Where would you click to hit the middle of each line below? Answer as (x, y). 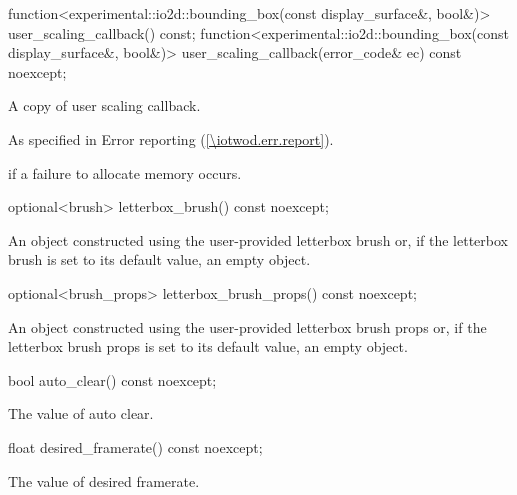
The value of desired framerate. (104, 480)
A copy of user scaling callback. (104, 105)
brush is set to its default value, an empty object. (159, 259)
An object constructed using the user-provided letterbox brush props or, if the (247, 326)
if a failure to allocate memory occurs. (125, 172)
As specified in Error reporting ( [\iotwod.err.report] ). (171, 138)
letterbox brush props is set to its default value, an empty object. (208, 346)
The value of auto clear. (81, 413)
